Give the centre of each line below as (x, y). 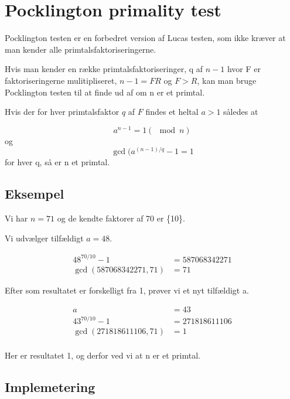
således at (241, 112)
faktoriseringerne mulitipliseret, (61, 80)
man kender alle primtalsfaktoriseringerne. (81, 49)
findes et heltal (172, 112)
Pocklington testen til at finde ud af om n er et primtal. (105, 92)
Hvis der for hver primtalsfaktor (62, 112)
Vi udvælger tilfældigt (44, 238)
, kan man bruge (227, 80)
